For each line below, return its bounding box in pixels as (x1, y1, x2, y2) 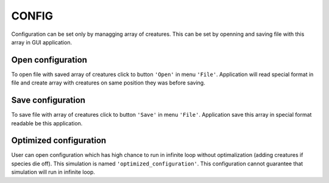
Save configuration (11, 95, 85, 106)
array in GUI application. (11, 38, 73, 46)
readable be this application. (11, 119, 83, 127)
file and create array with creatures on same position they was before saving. (11, 79, 205, 86)
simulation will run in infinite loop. (11, 168, 96, 176)
